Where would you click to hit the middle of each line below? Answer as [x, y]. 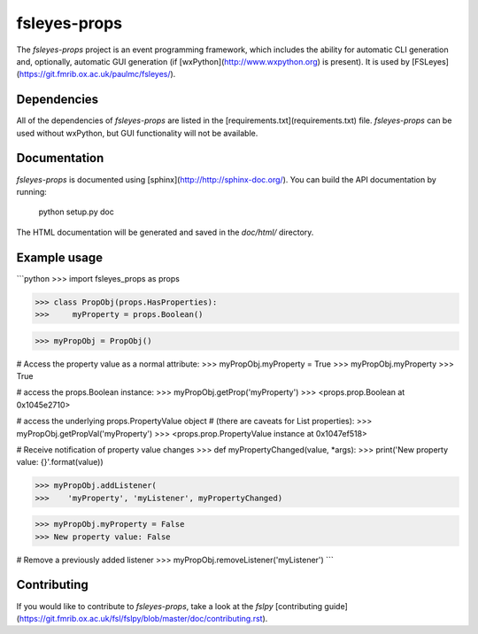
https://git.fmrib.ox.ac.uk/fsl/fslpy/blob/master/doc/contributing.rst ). [143, 618]
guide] [336, 606]
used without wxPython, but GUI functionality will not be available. [137, 133]
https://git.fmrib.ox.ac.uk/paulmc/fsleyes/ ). [97, 74]
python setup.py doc [76, 212]
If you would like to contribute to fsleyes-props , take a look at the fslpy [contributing [170, 606]
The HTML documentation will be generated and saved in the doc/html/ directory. [165, 232]
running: [32, 191]
